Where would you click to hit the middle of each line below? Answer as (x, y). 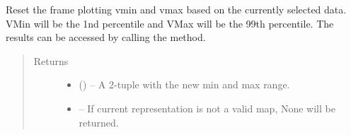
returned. (99, 122)
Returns (51, 60)
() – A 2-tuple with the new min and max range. (184, 84)
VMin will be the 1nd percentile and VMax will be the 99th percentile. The (170, 23)
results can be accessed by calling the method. (106, 37)
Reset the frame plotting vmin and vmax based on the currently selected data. (176, 9)
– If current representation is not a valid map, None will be (207, 108)
